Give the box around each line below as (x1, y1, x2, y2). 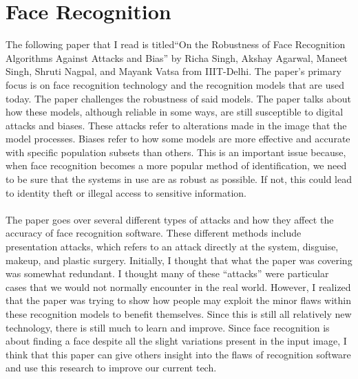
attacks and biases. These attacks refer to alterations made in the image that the (6, 118, 347, 132)
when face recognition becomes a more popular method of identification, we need (6, 158, 347, 173)
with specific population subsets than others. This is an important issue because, (6, 144, 346, 159)
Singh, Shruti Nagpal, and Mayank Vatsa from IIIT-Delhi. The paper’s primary (6, 64, 341, 78)
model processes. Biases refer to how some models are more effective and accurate (6, 131, 350, 146)
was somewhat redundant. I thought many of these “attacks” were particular (6, 266, 329, 281)
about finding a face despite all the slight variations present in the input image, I (6, 334, 347, 348)
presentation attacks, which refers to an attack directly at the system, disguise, (6, 239, 339, 254)
